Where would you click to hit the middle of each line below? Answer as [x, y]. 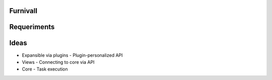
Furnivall [23, 11]
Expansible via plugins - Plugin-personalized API [72, 55]
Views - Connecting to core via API [58, 62]
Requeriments [32, 27]
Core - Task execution [45, 69]
